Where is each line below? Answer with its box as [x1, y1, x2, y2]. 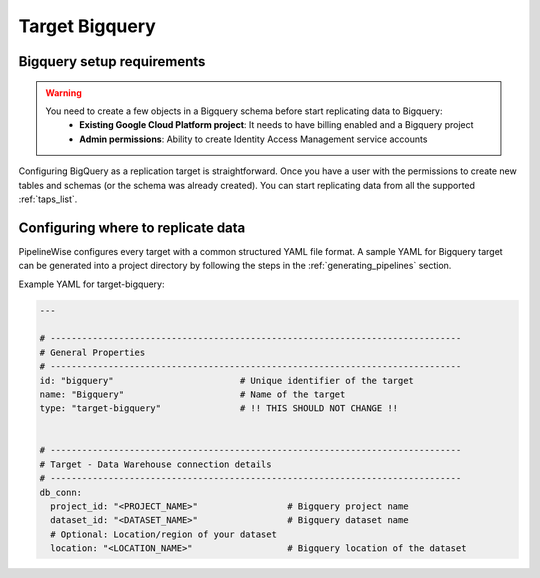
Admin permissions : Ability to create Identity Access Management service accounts [79, 133, 428, 145]
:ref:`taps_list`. [18, 193, 78, 205]
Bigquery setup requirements [18, 53, 206, 70]
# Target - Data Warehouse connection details [39, 458, 272, 470]
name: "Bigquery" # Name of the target [39, 388, 346, 400]
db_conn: [39, 486, 83, 498]
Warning [45, 86, 82, 99]
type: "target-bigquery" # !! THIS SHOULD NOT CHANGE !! [39, 403, 399, 414]
